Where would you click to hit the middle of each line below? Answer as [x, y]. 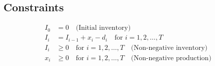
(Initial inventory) [103, 28]
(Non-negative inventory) [169, 48]
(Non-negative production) [171, 58]
